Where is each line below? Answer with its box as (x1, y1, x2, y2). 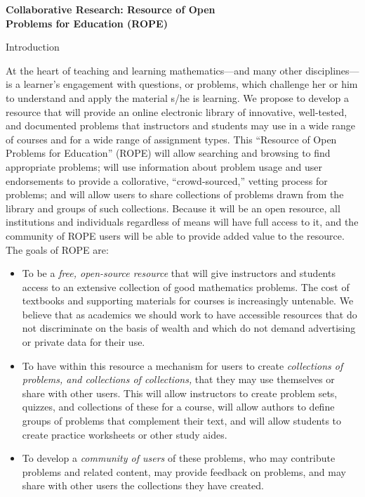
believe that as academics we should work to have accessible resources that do (22, 306, 357, 321)
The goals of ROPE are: (6, 242, 109, 257)
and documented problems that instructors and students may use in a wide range (6, 118, 356, 133)
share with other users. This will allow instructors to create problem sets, (22, 385, 338, 400)
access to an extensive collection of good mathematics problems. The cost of (22, 279, 350, 294)
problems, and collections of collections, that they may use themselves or (22, 372, 335, 387)
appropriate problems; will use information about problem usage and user (6, 159, 322, 174)
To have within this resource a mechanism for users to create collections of (22, 358, 343, 373)
